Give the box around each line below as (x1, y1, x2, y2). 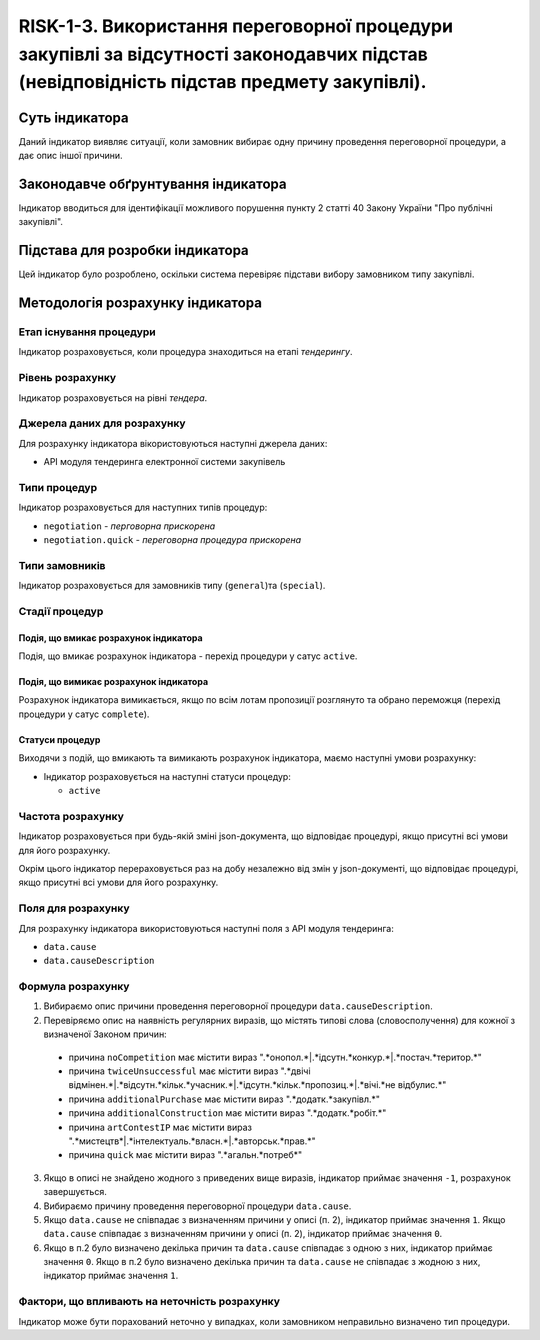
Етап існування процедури (18, 325, 157, 339)
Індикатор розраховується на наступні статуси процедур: (43, 770, 292, 782)
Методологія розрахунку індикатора (18, 295, 262, 312)
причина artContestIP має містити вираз (68, 1121, 252, 1133)
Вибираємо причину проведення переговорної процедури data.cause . (43, 1200, 352, 1212)
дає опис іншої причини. (18, 150, 124, 162)
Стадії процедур (18, 604, 104, 618)
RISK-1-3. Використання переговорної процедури (18, 15, 454, 37)
